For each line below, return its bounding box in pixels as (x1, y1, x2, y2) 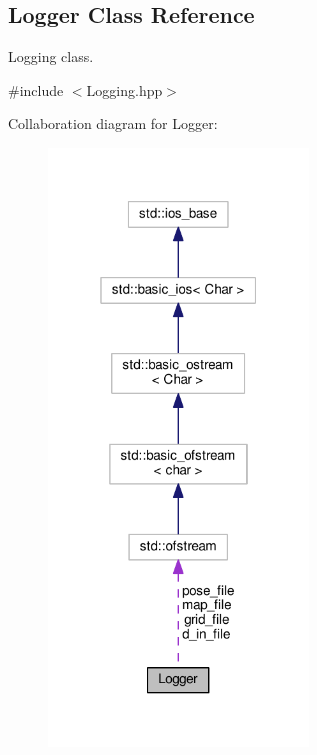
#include (8, 79, 64, 100)
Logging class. (8, 46, 94, 67)
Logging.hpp (86, 79, 163, 100)
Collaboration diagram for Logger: (8, 113, 218, 134)
